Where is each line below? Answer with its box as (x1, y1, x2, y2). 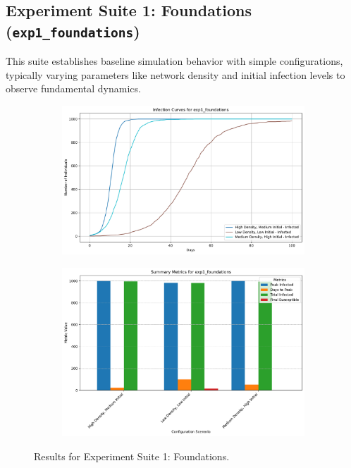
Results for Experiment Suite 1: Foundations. (34, 448, 230, 463)
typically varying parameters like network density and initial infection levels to (6, 67, 345, 82)
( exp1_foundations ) (6, 20, 140, 42)
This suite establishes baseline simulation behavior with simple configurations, (6, 54, 343, 68)
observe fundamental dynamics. (6, 81, 141, 96)
